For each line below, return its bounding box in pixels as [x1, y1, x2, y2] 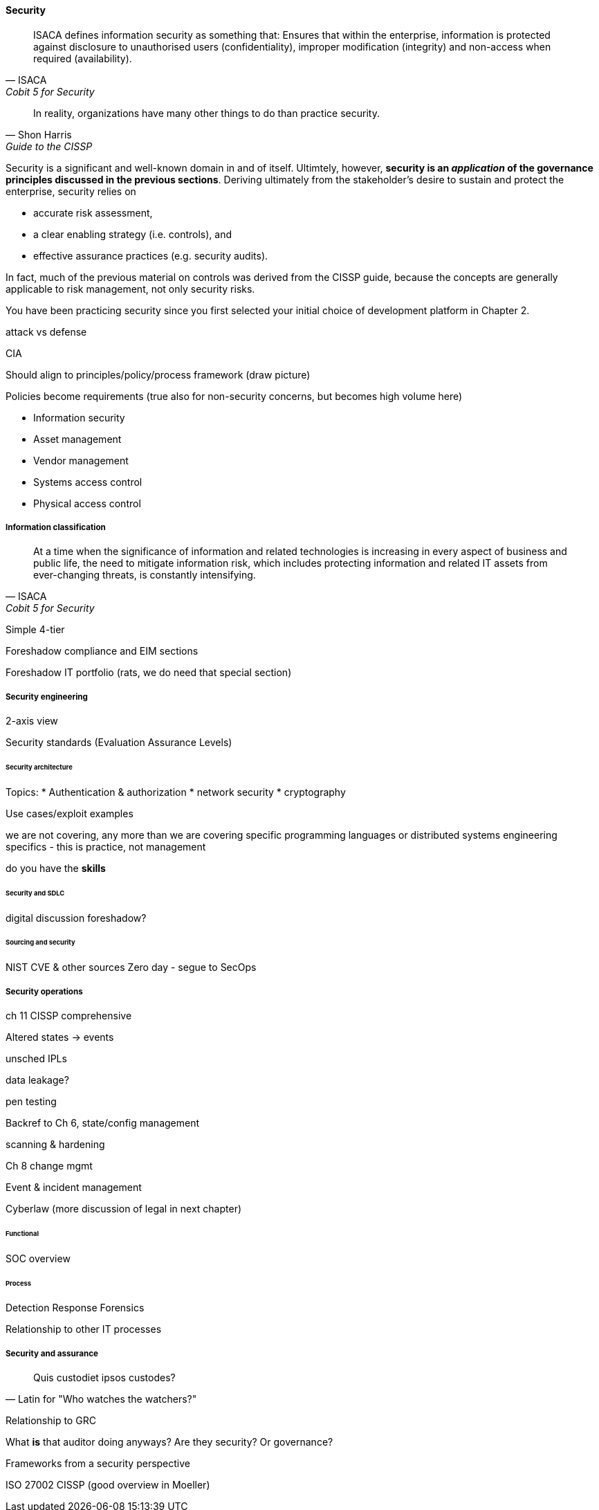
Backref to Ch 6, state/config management [6, 1117, 200, 1129]
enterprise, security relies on [6, 185, 136, 197]
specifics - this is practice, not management [6, 840, 206, 853]
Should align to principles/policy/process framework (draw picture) [6, 368, 311, 381]
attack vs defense [6, 325, 87, 338]
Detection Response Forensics [6, 1302, 145, 1314]
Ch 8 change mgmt [6, 1160, 93, 1172]
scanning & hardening [6, 1138, 105, 1151]
